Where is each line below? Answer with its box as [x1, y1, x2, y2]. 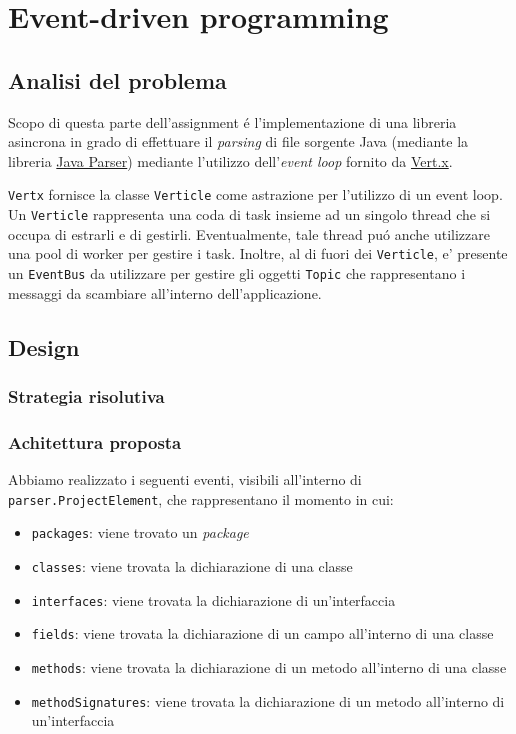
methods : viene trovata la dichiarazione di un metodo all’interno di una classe [31, 656, 507, 677]
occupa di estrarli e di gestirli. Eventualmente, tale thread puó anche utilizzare [8, 223, 490, 244]
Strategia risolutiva [8, 383, 165, 408]
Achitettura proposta [8, 429, 182, 454]
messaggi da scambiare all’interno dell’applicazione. [8, 282, 322, 303]
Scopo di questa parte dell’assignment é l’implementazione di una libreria [8, 111, 457, 132]
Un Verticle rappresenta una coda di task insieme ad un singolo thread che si [8, 204, 491, 225]
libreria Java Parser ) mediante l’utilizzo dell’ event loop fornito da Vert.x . [8, 150, 453, 171]
